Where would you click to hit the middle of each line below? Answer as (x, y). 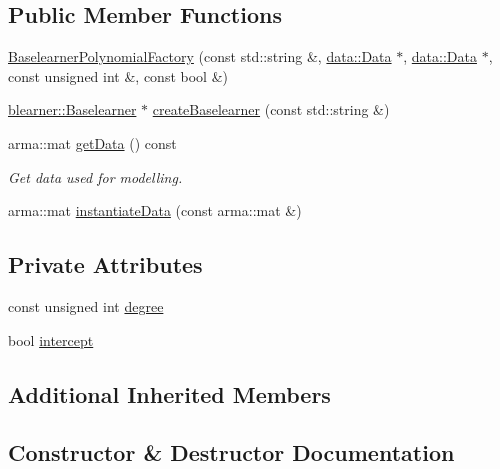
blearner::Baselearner (72, 109)
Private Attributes (105, 264)
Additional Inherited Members (169, 393)
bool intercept (51, 339)
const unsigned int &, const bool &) (118, 75)
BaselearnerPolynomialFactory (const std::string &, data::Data (200, 56)
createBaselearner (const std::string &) (271, 109)
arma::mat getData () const (92, 142)
